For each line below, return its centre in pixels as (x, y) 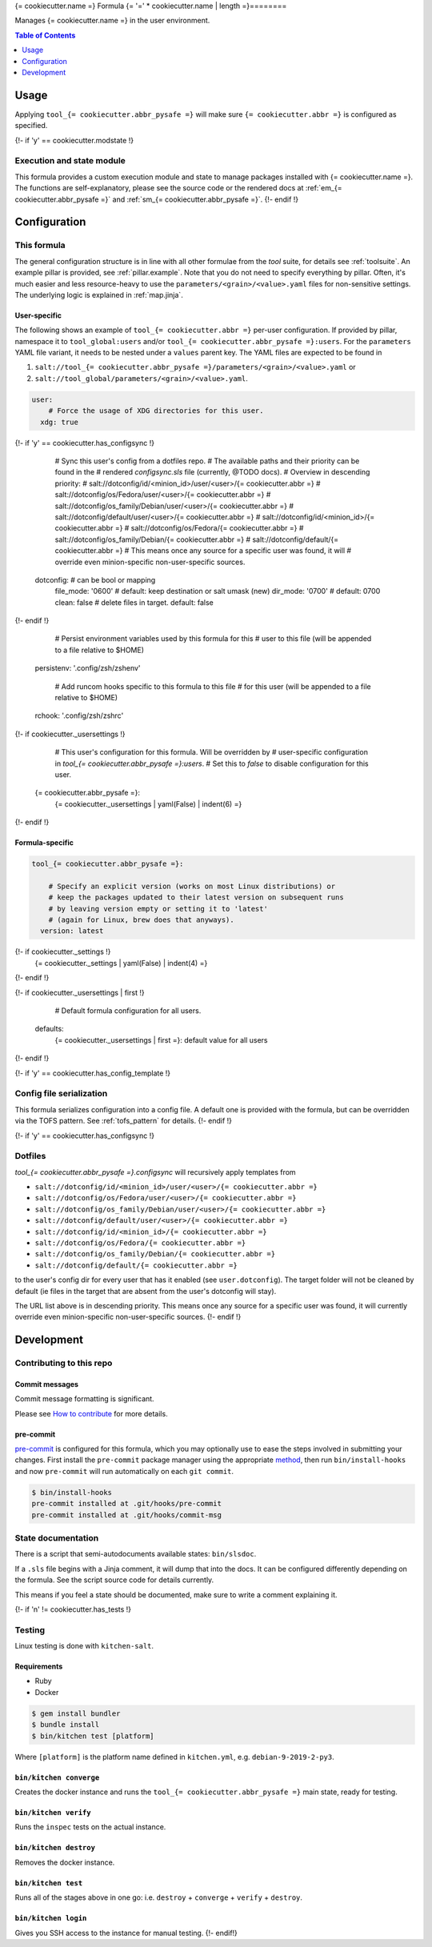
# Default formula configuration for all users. (128, 1011)
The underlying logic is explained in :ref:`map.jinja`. (99, 294)
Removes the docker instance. (65, 1862)
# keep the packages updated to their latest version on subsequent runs (196, 897)
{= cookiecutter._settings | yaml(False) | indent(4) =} (121, 963)
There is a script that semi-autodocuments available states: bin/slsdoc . (136, 1554)
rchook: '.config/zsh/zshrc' (79, 715)
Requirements (39, 1667)
